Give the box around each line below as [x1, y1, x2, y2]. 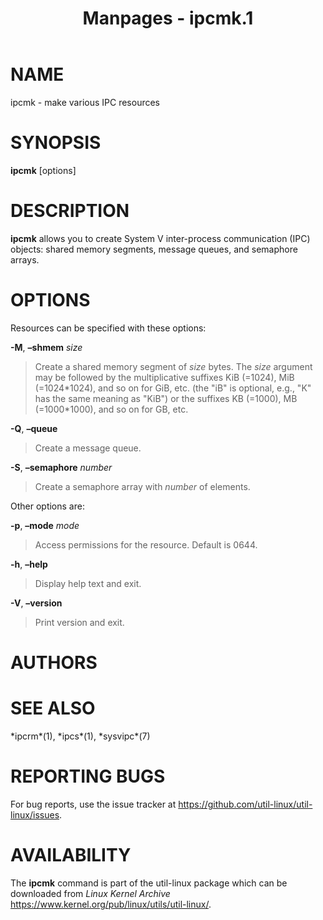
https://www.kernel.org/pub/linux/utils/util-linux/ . [10, 898, 212, 910]
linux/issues [10, 808, 60, 821]
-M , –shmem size [10, 341, 83, 353]
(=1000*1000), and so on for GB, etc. [34, 403, 189, 415]
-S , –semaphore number [10, 461, 113, 473]
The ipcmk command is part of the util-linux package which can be [10, 877, 288, 889]
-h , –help [10, 558, 48, 570]
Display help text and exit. [34, 577, 142, 589]
